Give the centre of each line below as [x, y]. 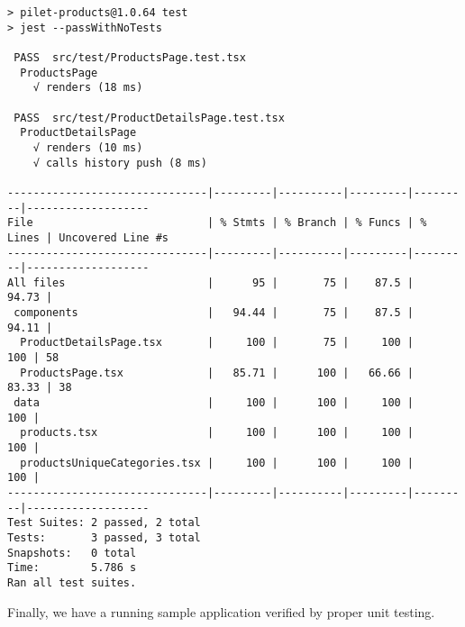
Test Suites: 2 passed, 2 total [104, 523]
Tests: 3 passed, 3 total [104, 537]
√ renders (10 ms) [88, 147]
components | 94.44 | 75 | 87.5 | [214, 313]
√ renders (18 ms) [88, 88]
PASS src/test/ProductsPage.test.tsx [130, 57]
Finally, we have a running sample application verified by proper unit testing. [221, 611]
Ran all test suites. [72, 582]
